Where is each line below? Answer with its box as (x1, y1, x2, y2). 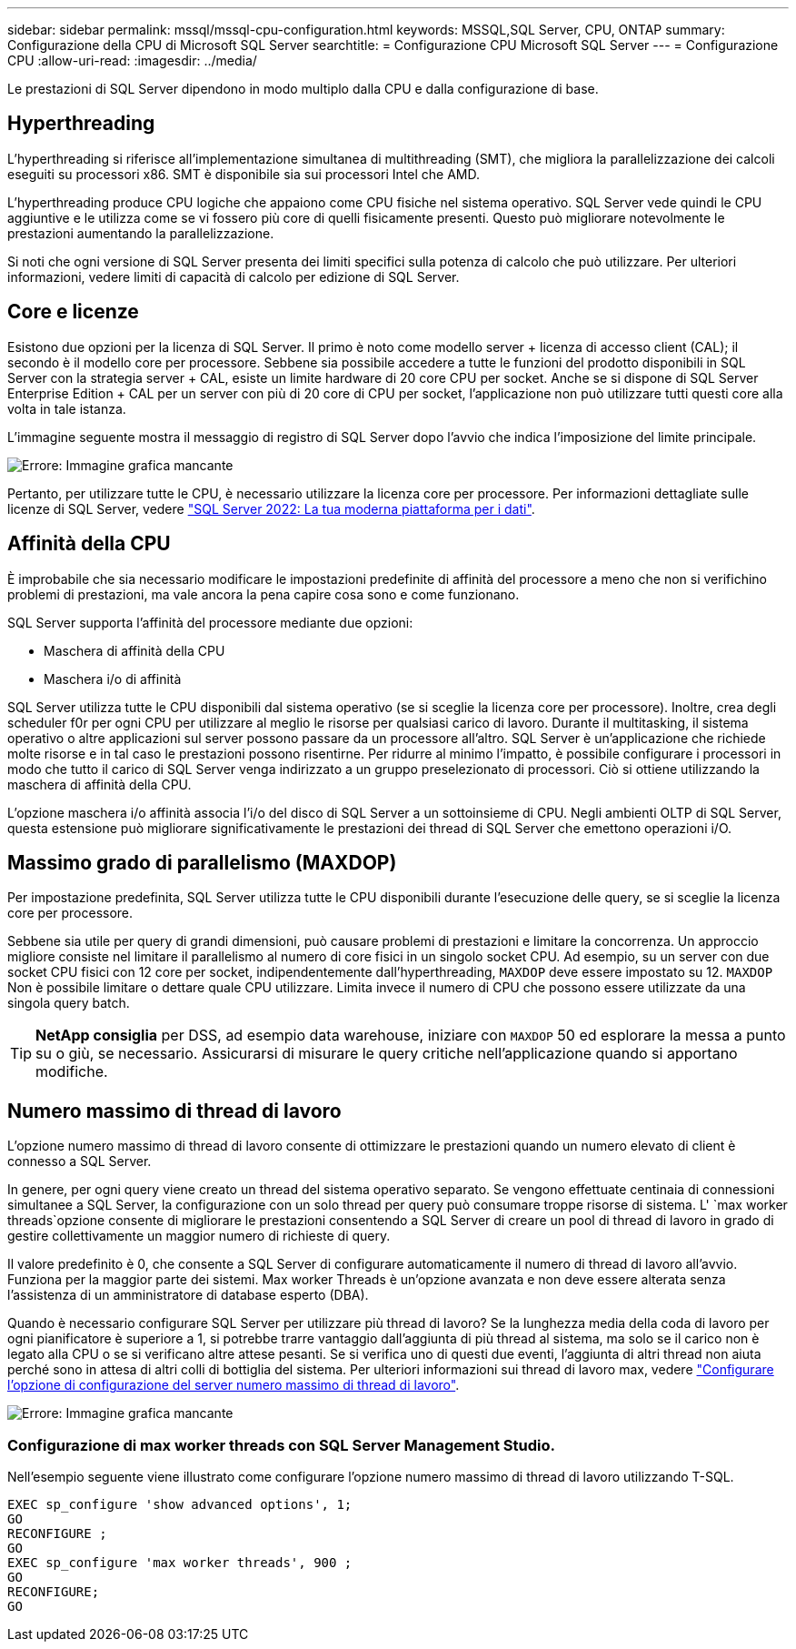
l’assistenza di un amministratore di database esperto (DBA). (7, 1287, 369, 1303)
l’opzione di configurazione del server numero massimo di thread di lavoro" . (7, 1377, 460, 1393)
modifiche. (35, 1062, 108, 1081)
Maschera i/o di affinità (44, 670, 182, 687)
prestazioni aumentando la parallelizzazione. (7, 225, 274, 241)
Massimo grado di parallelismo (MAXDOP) (7, 850, 397, 874)
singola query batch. (7, 995, 130, 1011)
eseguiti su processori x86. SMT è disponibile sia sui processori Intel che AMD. (7, 166, 480, 182)
